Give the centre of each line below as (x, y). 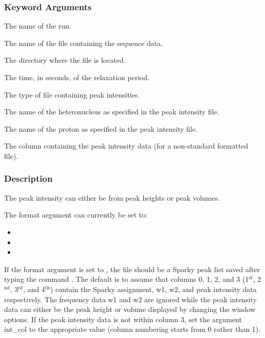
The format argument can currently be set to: (76, 215)
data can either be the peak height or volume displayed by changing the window (130, 309)
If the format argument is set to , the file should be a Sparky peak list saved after (132, 269)
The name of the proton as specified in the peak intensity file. (101, 128)
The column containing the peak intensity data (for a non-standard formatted (126, 146)
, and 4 (34, 289)
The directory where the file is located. (65, 60)
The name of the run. (38, 26)
